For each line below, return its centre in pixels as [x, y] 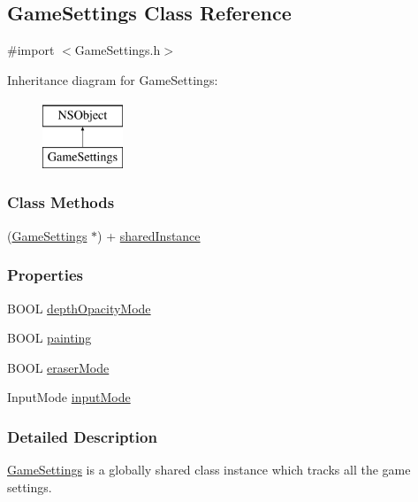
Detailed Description [82, 436]
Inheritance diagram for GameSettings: [113, 79]
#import [31, 50]
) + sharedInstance [149, 235]
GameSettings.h [118, 50]
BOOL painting [49, 338]
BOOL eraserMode [58, 367]
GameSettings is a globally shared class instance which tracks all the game [209, 470]
